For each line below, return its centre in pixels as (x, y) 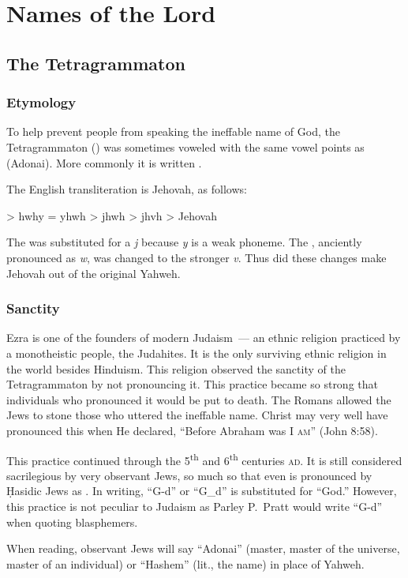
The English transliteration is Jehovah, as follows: (127, 189)
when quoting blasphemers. (72, 522)
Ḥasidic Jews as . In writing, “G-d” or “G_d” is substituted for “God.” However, (202, 491)
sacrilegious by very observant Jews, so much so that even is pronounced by (189, 475)
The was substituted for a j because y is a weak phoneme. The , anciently (184, 242)
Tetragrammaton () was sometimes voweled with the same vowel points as (185, 146)
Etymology (41, 102)
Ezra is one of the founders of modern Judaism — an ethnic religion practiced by (204, 338)
